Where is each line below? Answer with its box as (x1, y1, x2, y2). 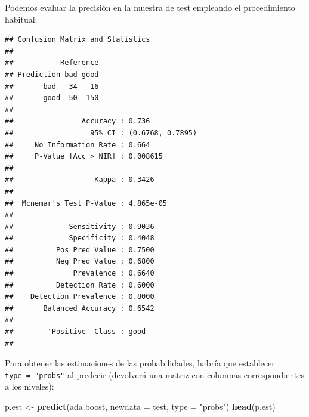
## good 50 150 (5, 94, 99, 103)
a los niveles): (5, 380, 54, 393)
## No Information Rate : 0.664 (5, 140, 150, 149)
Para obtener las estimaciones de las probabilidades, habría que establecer (5, 357, 275, 369)
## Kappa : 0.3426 (5, 175, 154, 184)
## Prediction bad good (5, 70, 99, 79)
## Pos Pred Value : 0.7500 (5, 245, 154, 254)
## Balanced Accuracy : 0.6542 (5, 304, 154, 313)
